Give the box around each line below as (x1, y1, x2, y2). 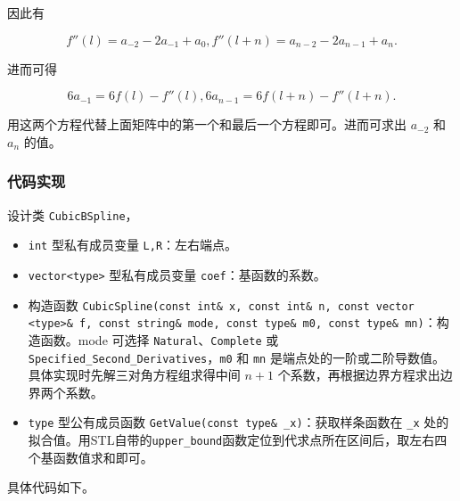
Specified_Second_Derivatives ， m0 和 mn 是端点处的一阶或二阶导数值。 (28, 348, 445, 366)
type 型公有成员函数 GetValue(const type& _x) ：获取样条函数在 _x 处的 (28, 413, 449, 431)
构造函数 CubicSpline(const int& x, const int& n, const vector (28, 295, 415, 314)
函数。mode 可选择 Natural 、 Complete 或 (40, 330, 279, 349)
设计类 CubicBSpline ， (7, 205, 138, 224)
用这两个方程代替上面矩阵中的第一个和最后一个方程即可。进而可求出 (7, 115, 407, 134)
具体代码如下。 (7, 478, 94, 497)
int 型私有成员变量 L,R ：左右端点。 (28, 235, 238, 254)
